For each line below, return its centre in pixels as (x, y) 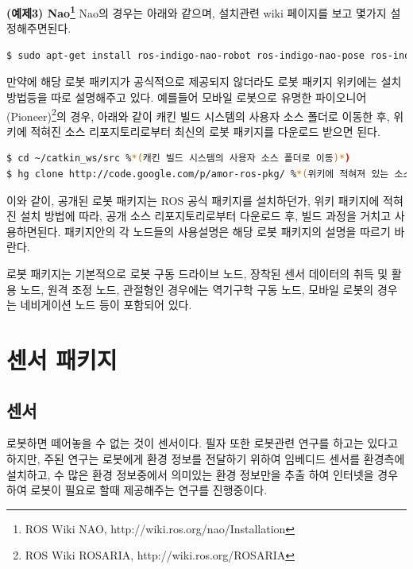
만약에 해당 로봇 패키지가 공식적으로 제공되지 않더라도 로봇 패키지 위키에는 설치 (204, 81)
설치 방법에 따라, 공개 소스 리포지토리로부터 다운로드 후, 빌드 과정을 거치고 (206, 216)
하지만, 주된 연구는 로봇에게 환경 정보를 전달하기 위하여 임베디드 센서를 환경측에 (206, 458)
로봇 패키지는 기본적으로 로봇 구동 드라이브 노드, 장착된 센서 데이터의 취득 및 (197, 274)
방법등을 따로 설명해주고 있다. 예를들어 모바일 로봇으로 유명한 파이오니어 (187, 97)
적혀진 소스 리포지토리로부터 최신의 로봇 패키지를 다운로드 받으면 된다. (205, 131)
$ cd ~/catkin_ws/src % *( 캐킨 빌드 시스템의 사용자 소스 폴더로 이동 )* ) (179, 159)
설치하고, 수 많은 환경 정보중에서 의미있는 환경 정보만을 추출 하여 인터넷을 (190, 474)
